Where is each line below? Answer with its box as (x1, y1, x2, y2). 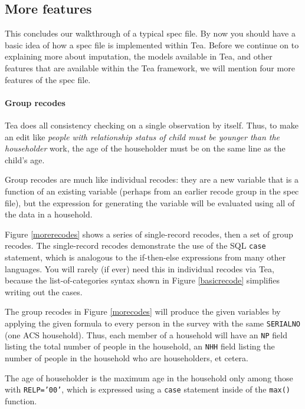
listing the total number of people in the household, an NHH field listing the (5, 340, 275, 352)
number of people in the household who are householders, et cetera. (5, 351, 248, 364)
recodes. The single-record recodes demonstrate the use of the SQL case (5, 239, 266, 252)
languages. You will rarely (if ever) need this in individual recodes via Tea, (5, 262, 274, 275)
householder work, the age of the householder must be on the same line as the (5, 142, 286, 154)
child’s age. (5, 153, 45, 166)
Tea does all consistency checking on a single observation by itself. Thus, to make (5, 118, 299, 131)
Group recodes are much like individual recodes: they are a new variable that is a (5, 173, 299, 186)
